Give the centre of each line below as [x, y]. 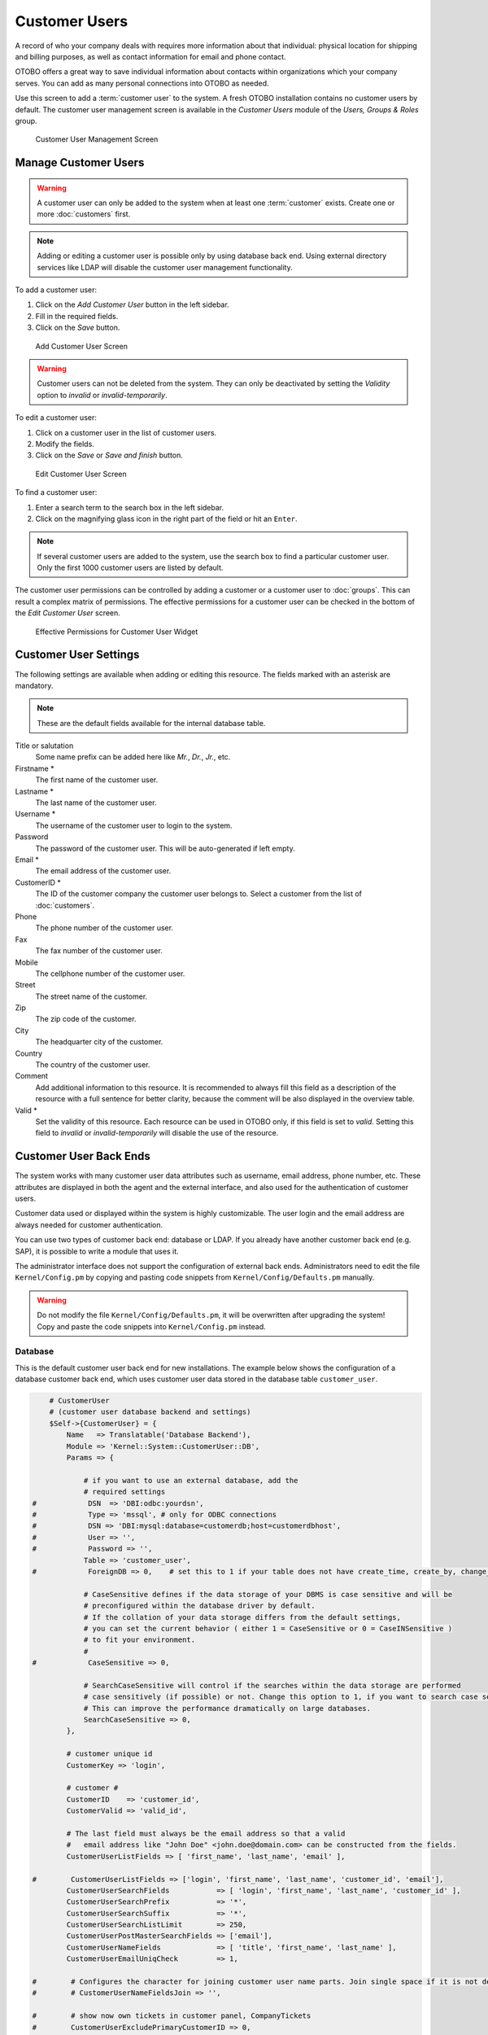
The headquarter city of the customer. [99, 1042]
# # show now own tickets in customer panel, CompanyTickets [172, 2016]
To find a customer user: [56, 492]
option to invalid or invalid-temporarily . [102, 395]
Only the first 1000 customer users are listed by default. [130, 568]
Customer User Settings [77, 655]
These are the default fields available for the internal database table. [151, 723]
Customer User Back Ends [83, 1156]
